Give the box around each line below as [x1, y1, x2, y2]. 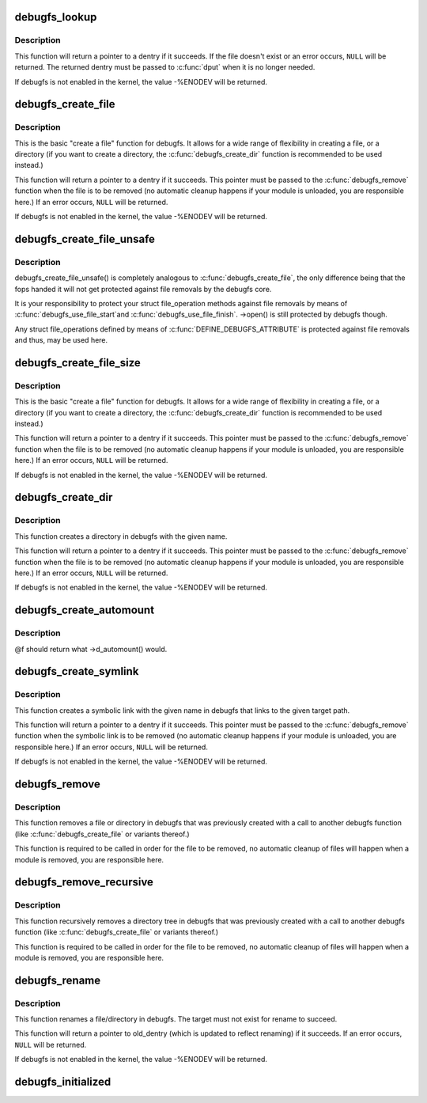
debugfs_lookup [14, 10, 97, 24]
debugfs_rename [14, 973, 101, 987]
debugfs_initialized [14, 1075, 111, 1089]
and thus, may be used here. [14, 335, 108, 345]
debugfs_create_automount [14, 604, 154, 617]
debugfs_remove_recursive [14, 875, 154, 889]
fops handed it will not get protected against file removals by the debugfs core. [14, 284, 272, 294]
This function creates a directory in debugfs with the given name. [14, 531, 228, 541]
